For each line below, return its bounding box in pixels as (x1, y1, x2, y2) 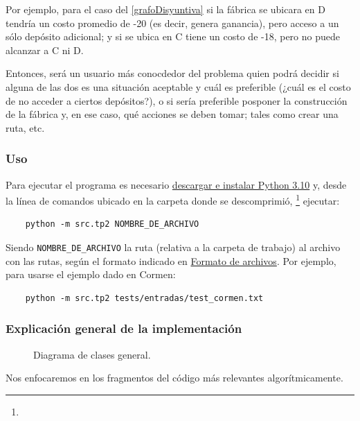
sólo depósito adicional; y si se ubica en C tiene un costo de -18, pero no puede (6, 29, 340, 44)
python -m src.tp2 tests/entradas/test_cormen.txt (25, 293, 264, 303)
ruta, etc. (6, 120, 45, 135)
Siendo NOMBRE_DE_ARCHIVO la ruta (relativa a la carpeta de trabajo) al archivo (6, 240, 341, 254)
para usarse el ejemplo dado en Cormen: (6, 267, 176, 282)
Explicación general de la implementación (6, 320, 242, 337)
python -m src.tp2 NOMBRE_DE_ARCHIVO (25, 219, 199, 230)
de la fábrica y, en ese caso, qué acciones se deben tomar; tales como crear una (6, 107, 339, 121)
